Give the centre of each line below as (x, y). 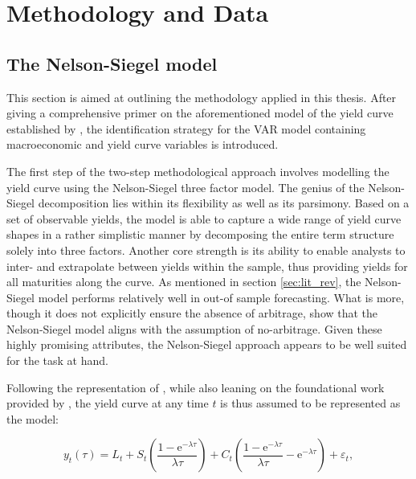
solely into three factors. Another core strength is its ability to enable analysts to (206, 250)
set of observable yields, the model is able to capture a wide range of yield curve (204, 218)
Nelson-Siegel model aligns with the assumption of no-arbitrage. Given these (194, 328)
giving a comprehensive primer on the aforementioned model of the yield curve (200, 113)
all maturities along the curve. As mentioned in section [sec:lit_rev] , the (184, 282)
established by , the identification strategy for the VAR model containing (186, 128)
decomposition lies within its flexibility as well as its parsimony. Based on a (224, 203)
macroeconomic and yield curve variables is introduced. (143, 144)
